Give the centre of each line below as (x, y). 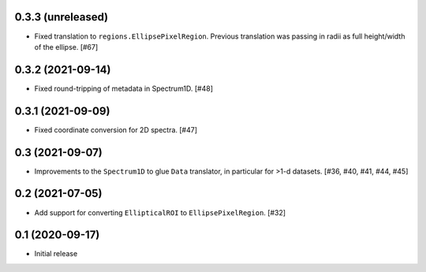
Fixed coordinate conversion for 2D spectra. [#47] (116, 129)
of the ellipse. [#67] (66, 47)
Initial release (56, 254)
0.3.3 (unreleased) (62, 17)
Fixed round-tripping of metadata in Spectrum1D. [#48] (123, 88)
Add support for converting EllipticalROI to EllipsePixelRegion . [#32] (160, 212)
